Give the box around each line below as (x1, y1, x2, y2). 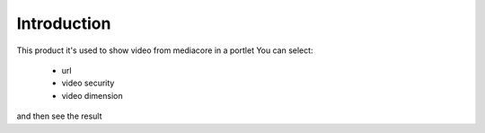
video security (61, 77, 115, 89)
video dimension (61, 90, 123, 101)
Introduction (16, 13, 111, 33)
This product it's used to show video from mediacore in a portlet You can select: (16, 45, 313, 56)
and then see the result (16, 111, 102, 121)
